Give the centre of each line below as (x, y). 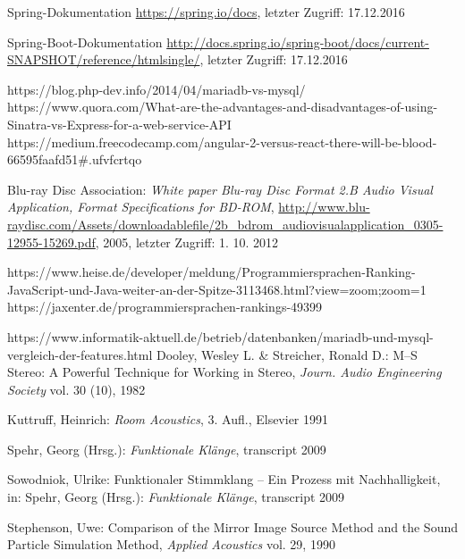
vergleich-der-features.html (80, 354)
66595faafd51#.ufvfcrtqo (75, 159)
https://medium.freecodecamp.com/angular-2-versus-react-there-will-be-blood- (222, 142)
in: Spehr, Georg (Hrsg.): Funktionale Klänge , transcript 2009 (176, 497)
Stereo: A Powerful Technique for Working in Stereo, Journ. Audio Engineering (224, 372)
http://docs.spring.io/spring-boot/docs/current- (298, 42)
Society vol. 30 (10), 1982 (76, 389)
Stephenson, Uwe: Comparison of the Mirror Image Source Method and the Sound (232, 526)
